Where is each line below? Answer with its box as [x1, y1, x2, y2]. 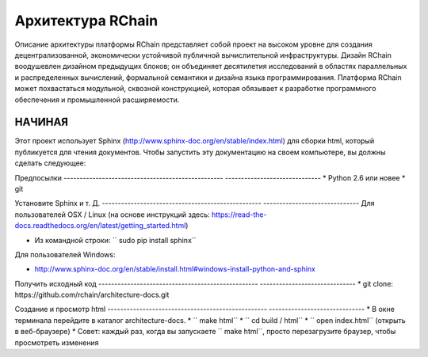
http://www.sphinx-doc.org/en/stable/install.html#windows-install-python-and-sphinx [34, 264, 316, 274]
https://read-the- [211, 210, 267, 219]
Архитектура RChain [14, 12, 159, 29]
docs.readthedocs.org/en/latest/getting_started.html [14, 221, 186, 230]
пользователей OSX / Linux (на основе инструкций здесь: [14, 210, 210, 219]
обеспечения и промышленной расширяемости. [14, 95, 180, 104]
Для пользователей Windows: [14, 249, 116, 259]
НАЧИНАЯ [14, 116, 69, 129]
